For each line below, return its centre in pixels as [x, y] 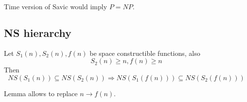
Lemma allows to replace [41, 93]
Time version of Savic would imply [56, 6]
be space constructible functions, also [145, 53]
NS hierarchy [38, 32]
